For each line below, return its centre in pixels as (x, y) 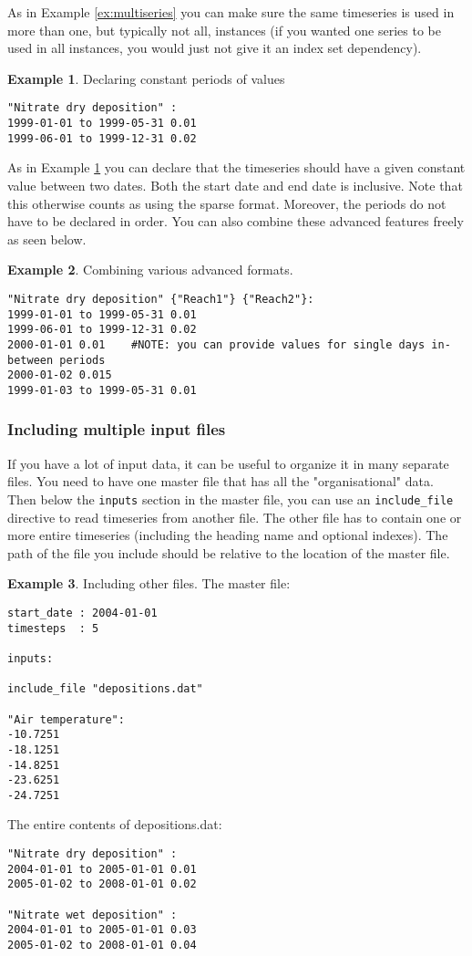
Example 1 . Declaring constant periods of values (146, 78)
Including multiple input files (117, 429)
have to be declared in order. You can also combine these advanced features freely (236, 221)
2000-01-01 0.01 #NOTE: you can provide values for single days (216, 344)
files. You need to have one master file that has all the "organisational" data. (221, 481)
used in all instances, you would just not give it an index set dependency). (215, 48)
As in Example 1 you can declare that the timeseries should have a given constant (236, 167)
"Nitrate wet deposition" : (92, 914)
